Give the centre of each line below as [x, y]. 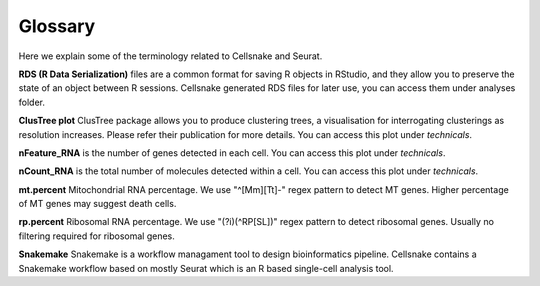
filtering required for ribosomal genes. [96, 236]
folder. [31, 102]
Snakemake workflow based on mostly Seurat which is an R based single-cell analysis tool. [206, 268]
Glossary [57, 26]
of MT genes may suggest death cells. [97, 204]
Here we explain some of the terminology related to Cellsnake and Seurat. [170, 56]
